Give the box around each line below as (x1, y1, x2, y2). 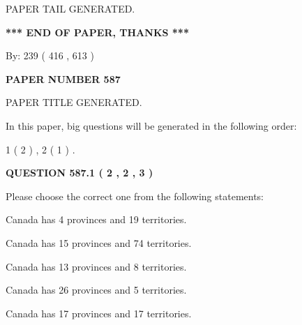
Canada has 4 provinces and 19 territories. (6, 212, 187, 227)
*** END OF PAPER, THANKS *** (6, 24, 189, 39)
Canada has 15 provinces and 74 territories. (6, 235, 192, 250)
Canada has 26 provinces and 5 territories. (6, 282, 187, 297)
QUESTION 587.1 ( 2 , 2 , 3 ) (6, 165, 153, 180)
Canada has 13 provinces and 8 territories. (6, 259, 187, 273)
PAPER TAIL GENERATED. (6, 1, 135, 15)
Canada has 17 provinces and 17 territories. (6, 305, 192, 320)
